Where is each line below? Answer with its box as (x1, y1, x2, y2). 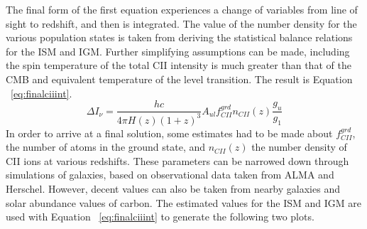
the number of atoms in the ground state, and (6, 139, 206, 154)
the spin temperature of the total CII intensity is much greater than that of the (6, 58, 351, 73)
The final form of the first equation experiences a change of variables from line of (6, 2, 358, 16)
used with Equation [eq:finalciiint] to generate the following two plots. (6, 209, 314, 224)
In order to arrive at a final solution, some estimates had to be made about (6, 125, 333, 140)
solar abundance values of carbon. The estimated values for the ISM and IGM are (6, 195, 362, 210)
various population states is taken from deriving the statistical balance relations (6, 30, 353, 45)
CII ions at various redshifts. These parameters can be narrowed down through (6, 153, 349, 168)
